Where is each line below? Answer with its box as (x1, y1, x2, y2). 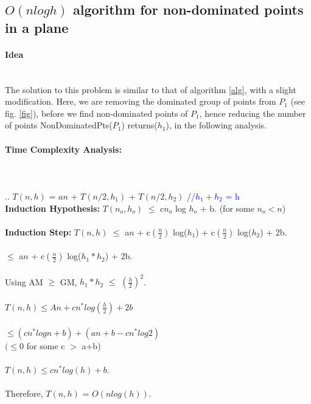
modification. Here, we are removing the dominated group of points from (5, 95, 276, 108)
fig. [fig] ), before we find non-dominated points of (5, 106, 188, 119)
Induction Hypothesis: (5, 201, 100, 214)
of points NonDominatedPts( (5, 119, 113, 131)
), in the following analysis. (166, 119, 267, 131)
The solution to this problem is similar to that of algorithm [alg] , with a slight (5, 83, 296, 96)
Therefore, (5, 386, 43, 399)
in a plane (5, 18, 69, 37)
